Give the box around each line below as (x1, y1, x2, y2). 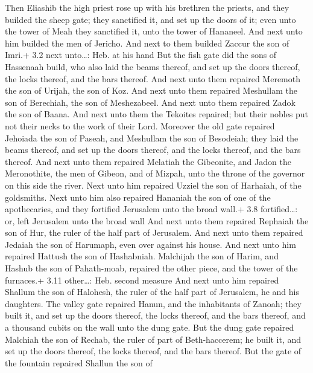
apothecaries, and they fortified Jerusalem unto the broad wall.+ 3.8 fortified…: (5, 203, 298, 215)
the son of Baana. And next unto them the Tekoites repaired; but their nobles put (5, 108, 309, 120)
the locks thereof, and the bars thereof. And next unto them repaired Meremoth (5, 72, 301, 85)
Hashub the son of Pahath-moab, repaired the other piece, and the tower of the (5, 262, 298, 274)
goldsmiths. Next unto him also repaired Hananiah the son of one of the (5, 190, 271, 203)
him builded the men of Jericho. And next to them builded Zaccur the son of (5, 36, 289, 49)
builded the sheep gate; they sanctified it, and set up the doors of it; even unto (5, 13, 296, 25)
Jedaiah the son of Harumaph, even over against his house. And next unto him (5, 238, 296, 250)
